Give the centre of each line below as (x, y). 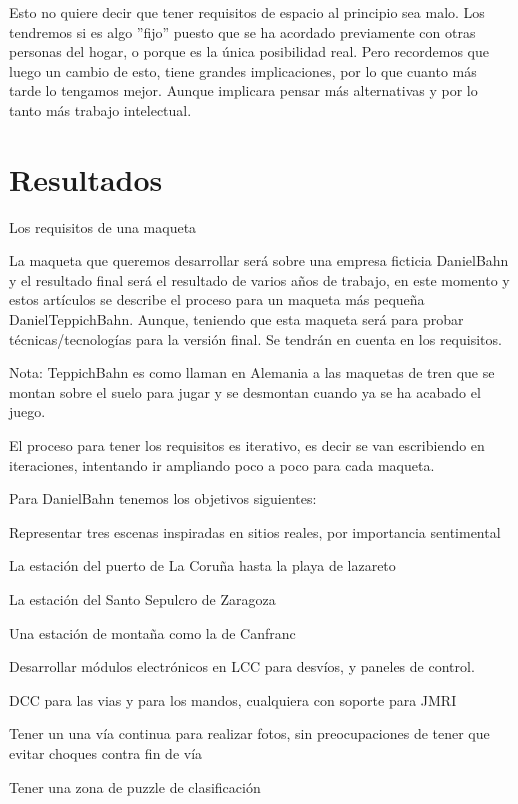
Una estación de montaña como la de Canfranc (152, 632)
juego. (27, 411)
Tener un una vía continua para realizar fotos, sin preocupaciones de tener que (249, 733)
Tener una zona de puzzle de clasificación (135, 786)
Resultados (86, 178)
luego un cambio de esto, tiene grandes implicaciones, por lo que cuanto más (243, 70)
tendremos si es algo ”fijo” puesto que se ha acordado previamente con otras (242, 31)
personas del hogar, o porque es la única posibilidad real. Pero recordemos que (249, 51)
